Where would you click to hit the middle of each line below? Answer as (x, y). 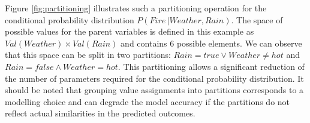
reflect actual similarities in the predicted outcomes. (100, 113)
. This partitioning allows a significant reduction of (211, 66)
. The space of (257, 19)
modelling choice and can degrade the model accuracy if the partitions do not (148, 101)
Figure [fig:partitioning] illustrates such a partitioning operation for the (136, 8)
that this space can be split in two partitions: (88, 55)
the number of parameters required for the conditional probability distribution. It (154, 78)
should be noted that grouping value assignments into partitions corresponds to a (154, 90)
